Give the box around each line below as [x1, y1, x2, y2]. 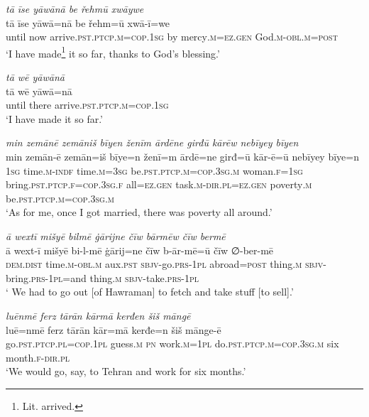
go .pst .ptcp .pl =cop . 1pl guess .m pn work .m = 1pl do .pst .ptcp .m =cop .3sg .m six [6, 336, 339, 351]
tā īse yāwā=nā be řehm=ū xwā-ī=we [6, 15, 170, 30]
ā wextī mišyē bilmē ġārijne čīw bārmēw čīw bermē [6, 228, 226, 243]
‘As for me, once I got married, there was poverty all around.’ [6, 205, 272, 220]
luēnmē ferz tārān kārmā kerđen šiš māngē [6, 308, 191, 323]
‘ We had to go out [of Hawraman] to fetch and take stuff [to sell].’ [6, 284, 294, 299]
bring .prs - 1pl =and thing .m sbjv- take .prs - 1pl [6, 270, 199, 285]
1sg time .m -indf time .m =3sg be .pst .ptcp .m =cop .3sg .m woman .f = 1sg [6, 163, 303, 178]
